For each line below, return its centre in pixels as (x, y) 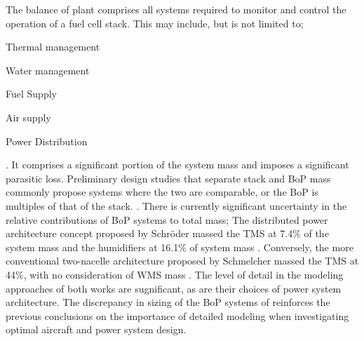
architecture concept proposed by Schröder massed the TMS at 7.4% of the (167, 233)
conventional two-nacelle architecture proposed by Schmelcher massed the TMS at (182, 261)
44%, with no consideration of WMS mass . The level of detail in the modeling (175, 274)
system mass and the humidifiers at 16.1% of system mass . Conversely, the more (180, 247)
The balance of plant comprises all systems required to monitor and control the (176, 9)
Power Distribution (47, 141)
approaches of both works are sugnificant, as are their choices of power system (174, 288)
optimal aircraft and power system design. (96, 329)
